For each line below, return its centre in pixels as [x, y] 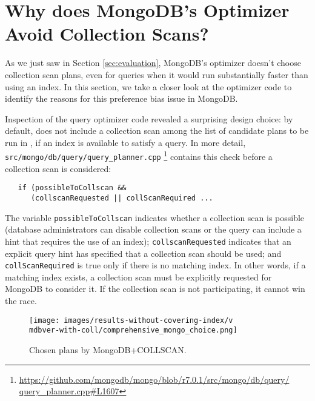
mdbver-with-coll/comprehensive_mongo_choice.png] [133, 330]
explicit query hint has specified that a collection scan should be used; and [143, 253]
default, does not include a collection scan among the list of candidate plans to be [157, 131]
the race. [21, 301]
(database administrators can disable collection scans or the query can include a [153, 229]
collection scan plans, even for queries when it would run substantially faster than [157, 74]
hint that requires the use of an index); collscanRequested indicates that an [148, 241]
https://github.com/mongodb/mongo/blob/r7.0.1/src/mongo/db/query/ [154, 379]
